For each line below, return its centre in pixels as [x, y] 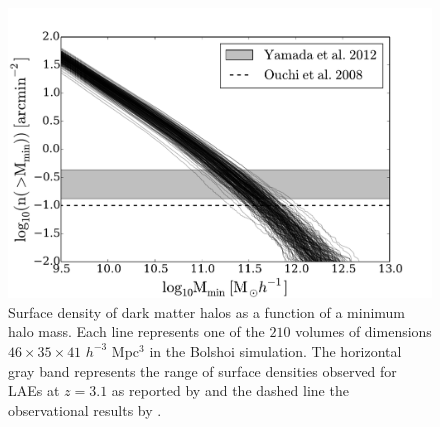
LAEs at [34, 390]
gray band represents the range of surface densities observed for [202, 370]
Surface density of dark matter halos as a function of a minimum [207, 311]
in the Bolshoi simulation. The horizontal [275, 350]
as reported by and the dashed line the [230, 390]
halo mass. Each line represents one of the [136, 331]
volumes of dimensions [363, 331]
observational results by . [85, 409]
